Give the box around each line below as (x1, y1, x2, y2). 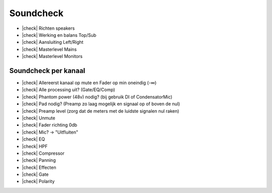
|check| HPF (22, 143, 48, 149)
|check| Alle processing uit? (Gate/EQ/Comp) (22, 87, 115, 93)
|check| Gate (22, 171, 49, 177)
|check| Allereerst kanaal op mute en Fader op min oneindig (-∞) (22, 80, 157, 86)
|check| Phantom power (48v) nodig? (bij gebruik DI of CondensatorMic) (22, 94, 173, 100)
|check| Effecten (22, 164, 56, 170)
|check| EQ (22, 136, 45, 142)
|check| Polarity (22, 178, 55, 184)
